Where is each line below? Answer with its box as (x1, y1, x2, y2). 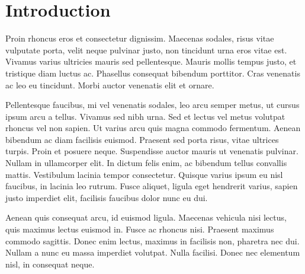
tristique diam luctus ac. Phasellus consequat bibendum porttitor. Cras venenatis (5, 66, 300, 79)
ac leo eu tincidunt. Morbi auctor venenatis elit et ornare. (5, 78, 214, 91)
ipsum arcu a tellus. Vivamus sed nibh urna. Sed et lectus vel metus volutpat (5, 110, 285, 122)
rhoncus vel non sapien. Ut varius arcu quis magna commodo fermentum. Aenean (5, 122, 301, 134)
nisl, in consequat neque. (5, 257, 95, 270)
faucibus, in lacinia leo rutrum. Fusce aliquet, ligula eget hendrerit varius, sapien (5, 180, 298, 192)
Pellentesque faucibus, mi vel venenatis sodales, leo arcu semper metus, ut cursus (5, 98, 300, 111)
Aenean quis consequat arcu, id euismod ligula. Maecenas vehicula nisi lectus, (5, 211, 287, 224)
